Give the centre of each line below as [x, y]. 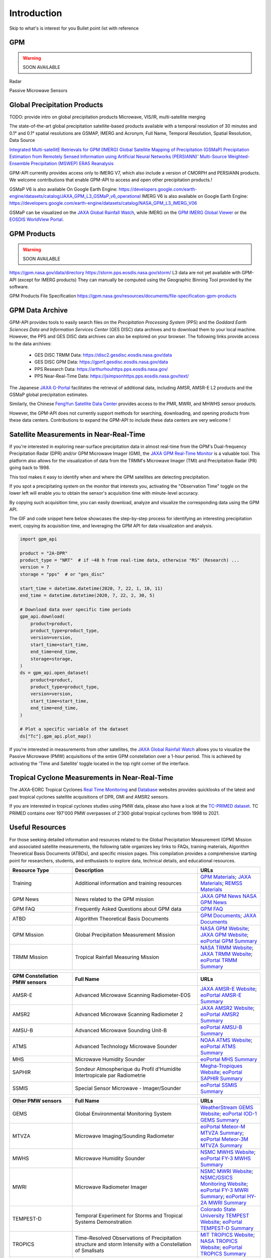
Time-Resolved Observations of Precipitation [128, 1238]
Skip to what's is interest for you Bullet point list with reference [74, 28]
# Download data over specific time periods [76, 609]
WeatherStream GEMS [227, 1108]
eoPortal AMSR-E [221, 995]
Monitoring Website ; [224, 1184]
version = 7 [35, 567]
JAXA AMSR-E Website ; [228, 989]
